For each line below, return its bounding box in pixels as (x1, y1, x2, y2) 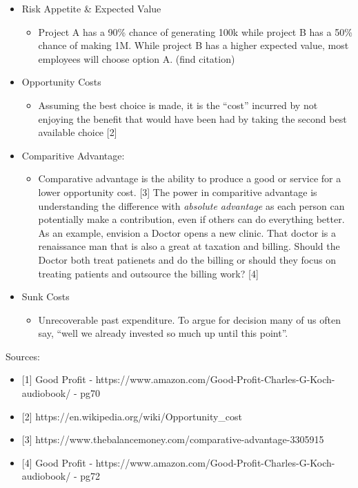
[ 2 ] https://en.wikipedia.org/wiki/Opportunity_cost (21, 409, 243, 423)
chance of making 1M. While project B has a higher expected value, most (38, 38, 349, 52)
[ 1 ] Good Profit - (21, 372, 93, 387)
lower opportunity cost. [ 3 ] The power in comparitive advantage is (38, 184, 317, 199)
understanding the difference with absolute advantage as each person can (38, 198, 345, 213)
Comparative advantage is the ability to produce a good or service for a (38, 171, 341, 186)
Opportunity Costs (21, 75, 101, 89)
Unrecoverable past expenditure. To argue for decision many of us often (38, 312, 341, 326)
